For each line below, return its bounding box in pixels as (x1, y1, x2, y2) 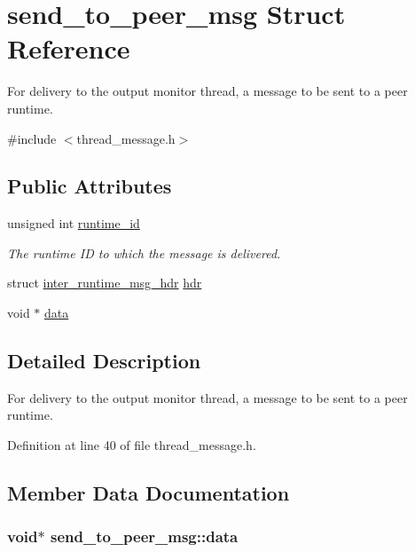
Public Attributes (7, 172, 172, 200)
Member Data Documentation (7, 479, 290, 507)
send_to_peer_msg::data (50, 525, 239, 548)
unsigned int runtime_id (7, 214, 140, 233)
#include (7, 129, 57, 147)
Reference (7, 30, 130, 67)
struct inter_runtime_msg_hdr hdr (7, 273, 202, 292)
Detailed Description (7, 347, 201, 375)
